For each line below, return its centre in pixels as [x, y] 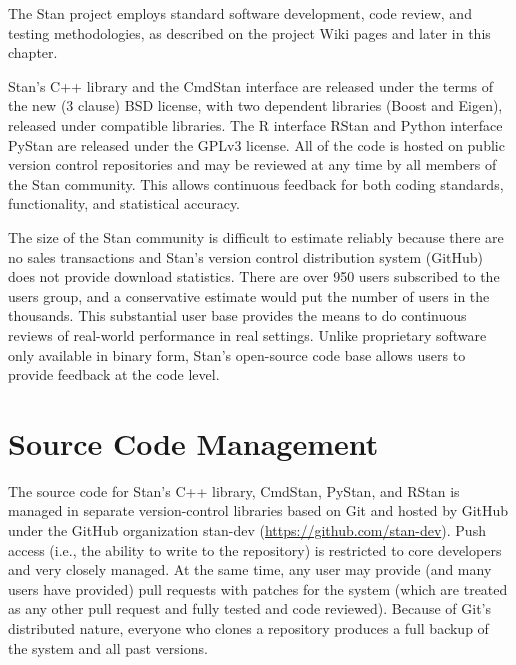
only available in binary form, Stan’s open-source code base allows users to [237, 354]
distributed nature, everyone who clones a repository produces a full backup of [248, 627]
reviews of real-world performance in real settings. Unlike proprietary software [247, 334]
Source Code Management [193, 442]
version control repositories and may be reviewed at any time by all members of [252, 164]
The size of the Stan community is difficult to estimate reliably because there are [256, 236]
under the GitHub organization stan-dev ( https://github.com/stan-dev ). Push [247, 530]
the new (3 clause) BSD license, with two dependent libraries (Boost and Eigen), [255, 105]
